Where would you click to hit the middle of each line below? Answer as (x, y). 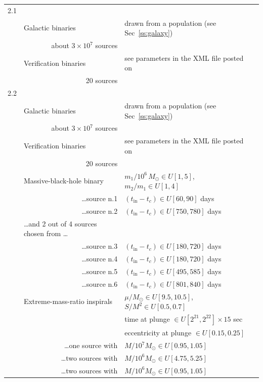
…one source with (91, 345)
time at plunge (147, 318)
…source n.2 (100, 211)
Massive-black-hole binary (63, 181)
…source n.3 (100, 246)
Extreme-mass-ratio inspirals (68, 301)
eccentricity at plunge (158, 333)
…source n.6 (100, 283)
